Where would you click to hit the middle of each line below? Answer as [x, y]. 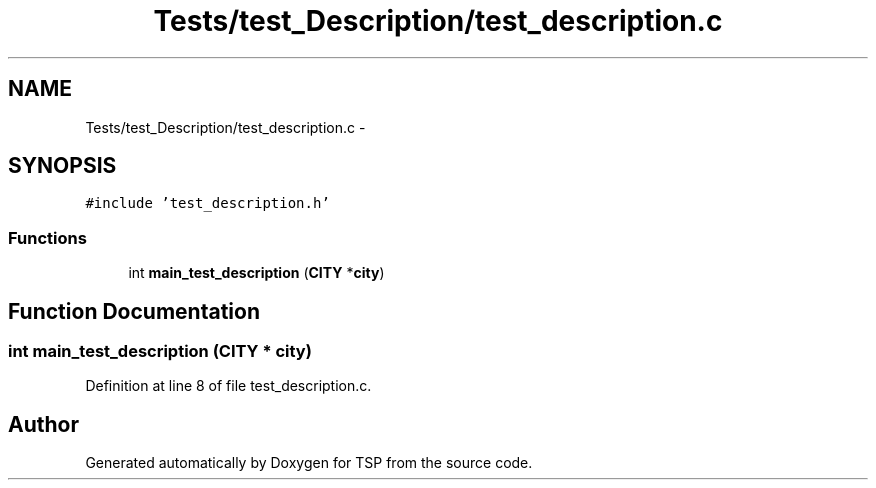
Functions [47, 237]
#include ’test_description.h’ [207, 203]
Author [43, 424]
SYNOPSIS [62, 166]
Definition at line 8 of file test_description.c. [228, 386]
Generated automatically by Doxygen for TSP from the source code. [309, 463]
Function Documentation [134, 311]
